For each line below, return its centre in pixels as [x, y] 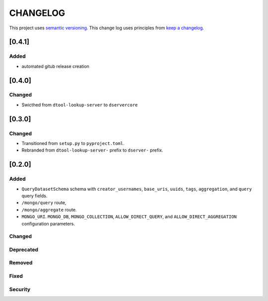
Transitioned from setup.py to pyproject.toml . [73, 144]
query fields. [34, 196]
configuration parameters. [48, 224]
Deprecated [24, 249]
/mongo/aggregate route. [49, 210]
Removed [21, 263]
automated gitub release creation [55, 66]
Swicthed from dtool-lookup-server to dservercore [80, 105]
